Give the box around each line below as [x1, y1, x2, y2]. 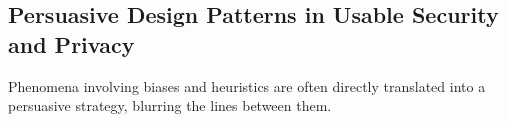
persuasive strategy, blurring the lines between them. [8, 95, 332, 116]
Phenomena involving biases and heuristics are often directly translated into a [8, 75, 486, 96]
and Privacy [8, 28, 135, 59]
